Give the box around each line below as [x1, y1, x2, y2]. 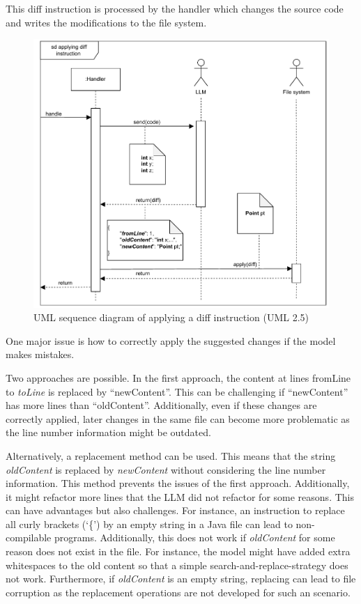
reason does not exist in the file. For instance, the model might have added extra [6, 544, 351, 559]
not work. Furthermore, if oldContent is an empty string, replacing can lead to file [6, 571, 356, 586]
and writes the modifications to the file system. [6, 15, 207, 29]
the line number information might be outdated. [6, 425, 211, 440]
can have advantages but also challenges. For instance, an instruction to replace [6, 503, 345, 518]
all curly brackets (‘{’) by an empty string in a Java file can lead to [6, 516, 293, 531]
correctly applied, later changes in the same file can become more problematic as [6, 411, 350, 426]
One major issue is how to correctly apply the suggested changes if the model [6, 333, 336, 348]
